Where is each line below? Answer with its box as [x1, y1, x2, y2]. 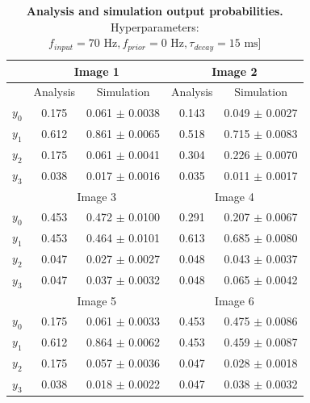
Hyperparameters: [111, 18, 199, 35]
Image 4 [215, 187, 254, 204]
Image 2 [212, 62, 258, 79]
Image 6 [215, 292, 254, 309]
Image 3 [77, 187, 117, 204]
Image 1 [73, 62, 119, 79]
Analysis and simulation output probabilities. [26, 2, 283, 19]
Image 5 [77, 292, 117, 309]
